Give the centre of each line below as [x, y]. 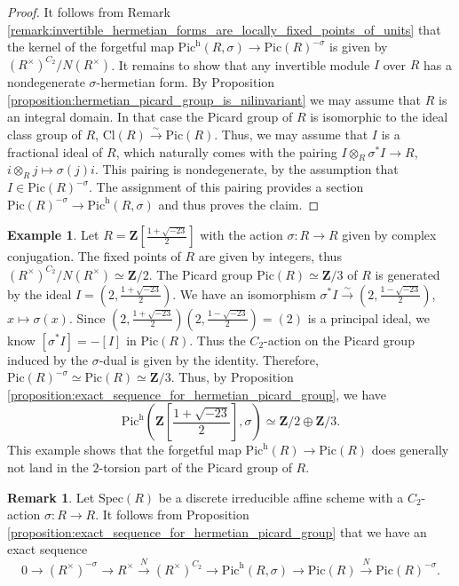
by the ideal [40, 293]
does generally [410, 450]
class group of [44, 135]
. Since [87, 317]
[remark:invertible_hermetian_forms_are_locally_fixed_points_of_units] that [224, 29]
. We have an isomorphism [244, 293]
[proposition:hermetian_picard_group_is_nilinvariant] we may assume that [214, 99]
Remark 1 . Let [51, 497]
